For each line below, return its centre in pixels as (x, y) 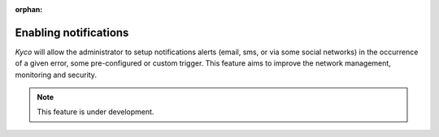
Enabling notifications (72, 32)
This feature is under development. (96, 112)
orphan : (29, 9)
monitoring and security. (56, 75)
